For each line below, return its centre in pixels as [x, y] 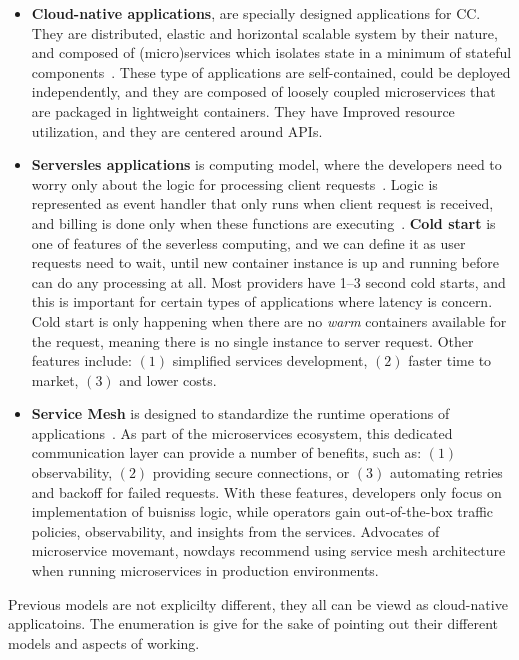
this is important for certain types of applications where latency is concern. [262, 301]
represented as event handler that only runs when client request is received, [262, 203]
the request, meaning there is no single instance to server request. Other [252, 340]
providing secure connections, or [251, 472]
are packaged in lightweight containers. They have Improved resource [243, 110]
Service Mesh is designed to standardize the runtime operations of [240, 413]
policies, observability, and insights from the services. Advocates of [235, 530]
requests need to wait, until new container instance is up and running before [265, 262]
